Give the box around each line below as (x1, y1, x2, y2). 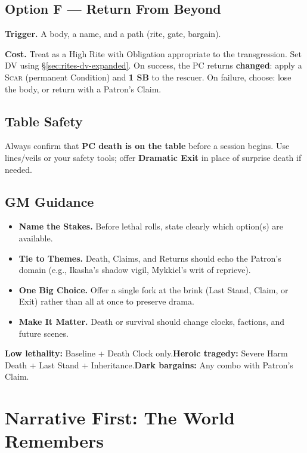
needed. (5, 163, 32, 175)
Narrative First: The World (5, 405, 235, 430)
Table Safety (5, 111, 83, 130)
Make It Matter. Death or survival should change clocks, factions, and (18, 315, 285, 327)
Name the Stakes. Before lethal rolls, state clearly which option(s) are (18, 220, 284, 232)
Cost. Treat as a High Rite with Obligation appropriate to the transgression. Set (5, 47, 302, 60)
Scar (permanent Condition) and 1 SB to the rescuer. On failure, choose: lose (5, 70, 292, 83)
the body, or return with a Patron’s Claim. (5, 82, 162, 95)
